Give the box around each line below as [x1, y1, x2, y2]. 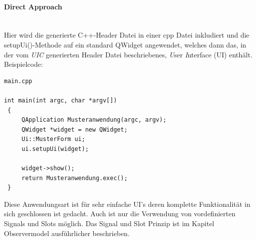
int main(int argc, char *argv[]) [4, 96, 117, 104]
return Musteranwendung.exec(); [21, 174, 128, 182]
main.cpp [4, 77, 33, 85]
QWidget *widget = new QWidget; [21, 126, 128, 133]
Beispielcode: [4, 59, 43, 69]
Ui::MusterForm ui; [21, 136, 85, 143]
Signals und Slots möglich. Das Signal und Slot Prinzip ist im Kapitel [4, 218, 215, 229]
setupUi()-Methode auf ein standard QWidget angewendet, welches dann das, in [4, 39, 247, 49]
